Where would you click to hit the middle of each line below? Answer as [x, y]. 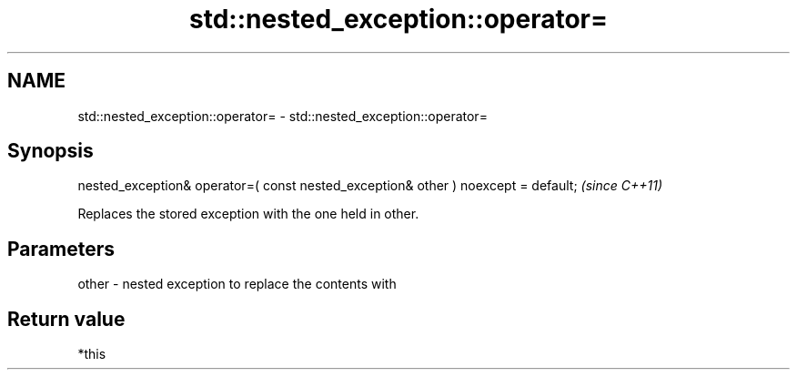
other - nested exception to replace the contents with [237, 284]
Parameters [61, 249]
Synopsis [50, 151]
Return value [66, 319]
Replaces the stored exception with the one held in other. [248, 214]
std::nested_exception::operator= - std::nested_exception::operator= [282, 116]
